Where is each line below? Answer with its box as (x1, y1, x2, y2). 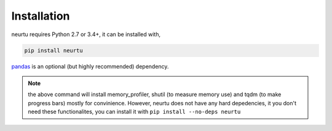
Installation (11, 9, 70, 23)
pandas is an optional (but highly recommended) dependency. (11, 62, 169, 70)
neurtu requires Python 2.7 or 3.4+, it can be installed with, (11, 31, 161, 38)
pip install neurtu (24, 47, 83, 54)
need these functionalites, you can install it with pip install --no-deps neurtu (28, 108, 241, 116)
